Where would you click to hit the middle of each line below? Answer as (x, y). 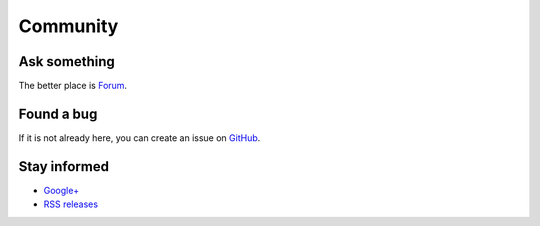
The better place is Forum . (73, 86)
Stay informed (64, 166)
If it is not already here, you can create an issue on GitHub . (139, 137)
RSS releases (71, 204)
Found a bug (58, 113)
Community (68, 26)
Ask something (66, 61)
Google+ (61, 190)
